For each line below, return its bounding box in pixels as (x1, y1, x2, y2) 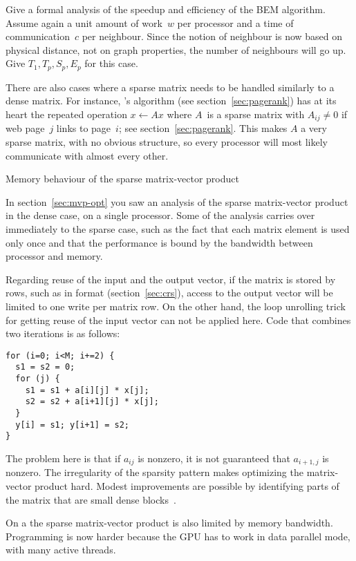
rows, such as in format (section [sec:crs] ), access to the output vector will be (6, 285, 333, 300)
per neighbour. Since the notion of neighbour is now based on (82, 29, 343, 44)
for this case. (84, 56, 138, 70)
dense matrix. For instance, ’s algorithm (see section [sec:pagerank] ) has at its (6, 93, 337, 108)
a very (301, 121, 327, 135)
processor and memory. (6, 249, 103, 263)
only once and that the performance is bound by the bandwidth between (6, 235, 313, 249)
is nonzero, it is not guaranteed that (138, 451, 290, 466)
